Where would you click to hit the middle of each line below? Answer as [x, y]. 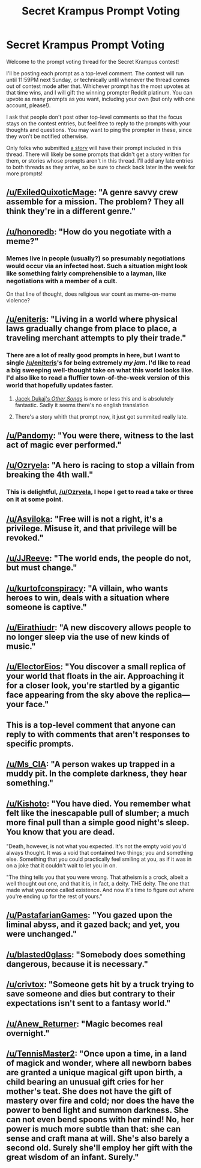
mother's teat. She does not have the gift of [89, 1091]
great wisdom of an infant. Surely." [73, 1157]
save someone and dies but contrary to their [91, 994]
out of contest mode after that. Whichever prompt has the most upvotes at [98, 86]
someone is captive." [46, 607]
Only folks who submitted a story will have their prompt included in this [94, 148]
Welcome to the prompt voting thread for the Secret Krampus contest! [93, 61]
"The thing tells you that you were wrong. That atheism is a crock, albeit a [97, 877]
